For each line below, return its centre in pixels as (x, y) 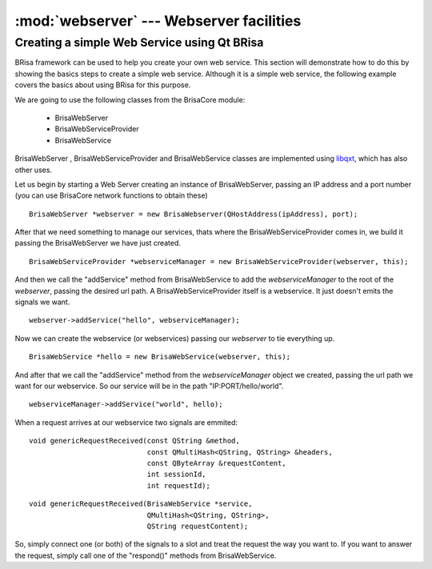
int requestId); (179, 485)
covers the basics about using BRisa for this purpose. (103, 85)
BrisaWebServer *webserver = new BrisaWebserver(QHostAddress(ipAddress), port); (194, 214)
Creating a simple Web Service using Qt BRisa (139, 42)
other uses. (33, 170)
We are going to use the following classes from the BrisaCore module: (130, 99)
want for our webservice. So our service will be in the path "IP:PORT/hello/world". (149, 386)
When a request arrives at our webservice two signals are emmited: (126, 422)
